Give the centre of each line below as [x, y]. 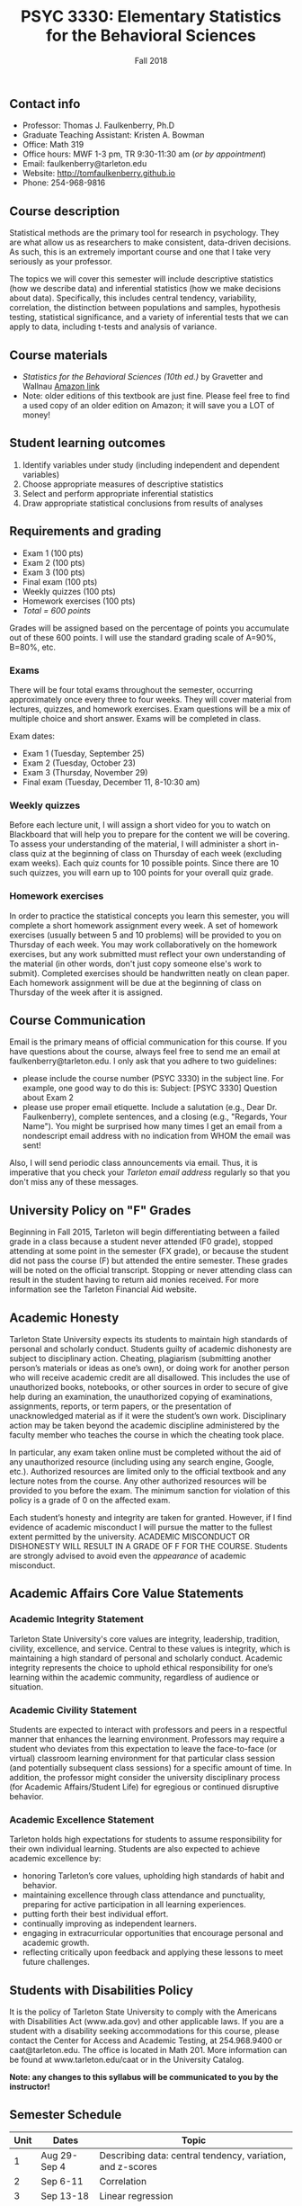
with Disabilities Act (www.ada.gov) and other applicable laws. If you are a [147, 2022]
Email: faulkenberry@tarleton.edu [84, 164]
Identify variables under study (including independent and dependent [151, 464]
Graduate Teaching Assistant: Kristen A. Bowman [113, 135]
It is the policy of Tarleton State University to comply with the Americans [143, 2012]
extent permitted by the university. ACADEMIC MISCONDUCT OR [129, 1537]
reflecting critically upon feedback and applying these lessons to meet [153, 1952]
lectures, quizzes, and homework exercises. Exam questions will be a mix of [150, 709]
